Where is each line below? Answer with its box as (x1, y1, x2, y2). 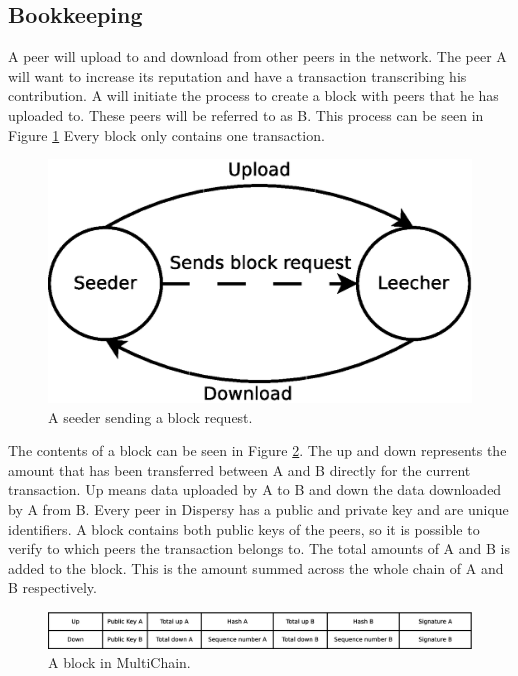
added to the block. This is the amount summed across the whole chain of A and (8, 557, 504, 578)
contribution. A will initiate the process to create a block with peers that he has (8, 85, 499, 106)
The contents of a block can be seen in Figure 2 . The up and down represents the (8, 440, 507, 461)
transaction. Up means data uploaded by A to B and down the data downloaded (8, 479, 502, 500)
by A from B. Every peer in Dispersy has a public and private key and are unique (8, 499, 509, 520)
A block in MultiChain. (48, 652, 191, 673)
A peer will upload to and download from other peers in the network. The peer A (8, 46, 507, 67)
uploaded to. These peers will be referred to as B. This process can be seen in (8, 104, 484, 125)
